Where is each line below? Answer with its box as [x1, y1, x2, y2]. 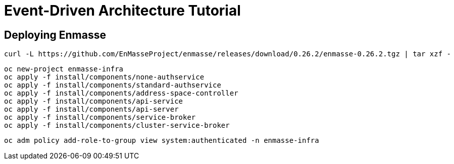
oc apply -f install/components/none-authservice [4, 73, 205, 81]
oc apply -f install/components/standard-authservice [4, 81, 221, 90]
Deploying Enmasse [4, 28, 106, 41]
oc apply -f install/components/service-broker [4, 113, 196, 122]
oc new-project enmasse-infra [4, 65, 124, 73]
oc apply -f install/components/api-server [4, 105, 179, 114]
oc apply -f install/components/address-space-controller [4, 89, 238, 98]
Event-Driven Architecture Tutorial [4, 2, 241, 19]
